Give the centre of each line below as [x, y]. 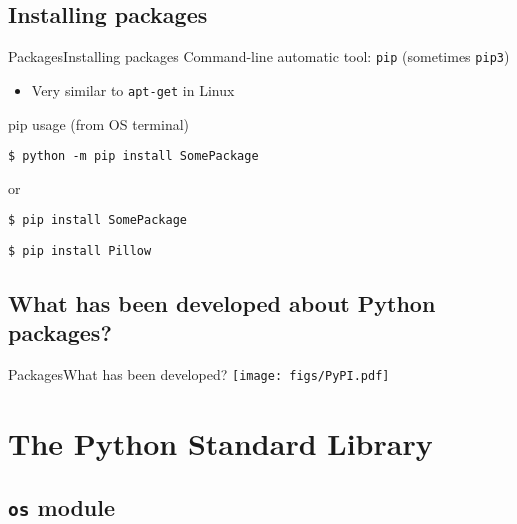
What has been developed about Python [222, 303]
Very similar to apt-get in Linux [133, 89]
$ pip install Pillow [80, 251]
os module [62, 506]
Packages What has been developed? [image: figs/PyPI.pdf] [199, 374]
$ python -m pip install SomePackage [133, 156]
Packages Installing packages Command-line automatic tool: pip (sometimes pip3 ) [259, 56]
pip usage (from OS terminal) [99, 123]
